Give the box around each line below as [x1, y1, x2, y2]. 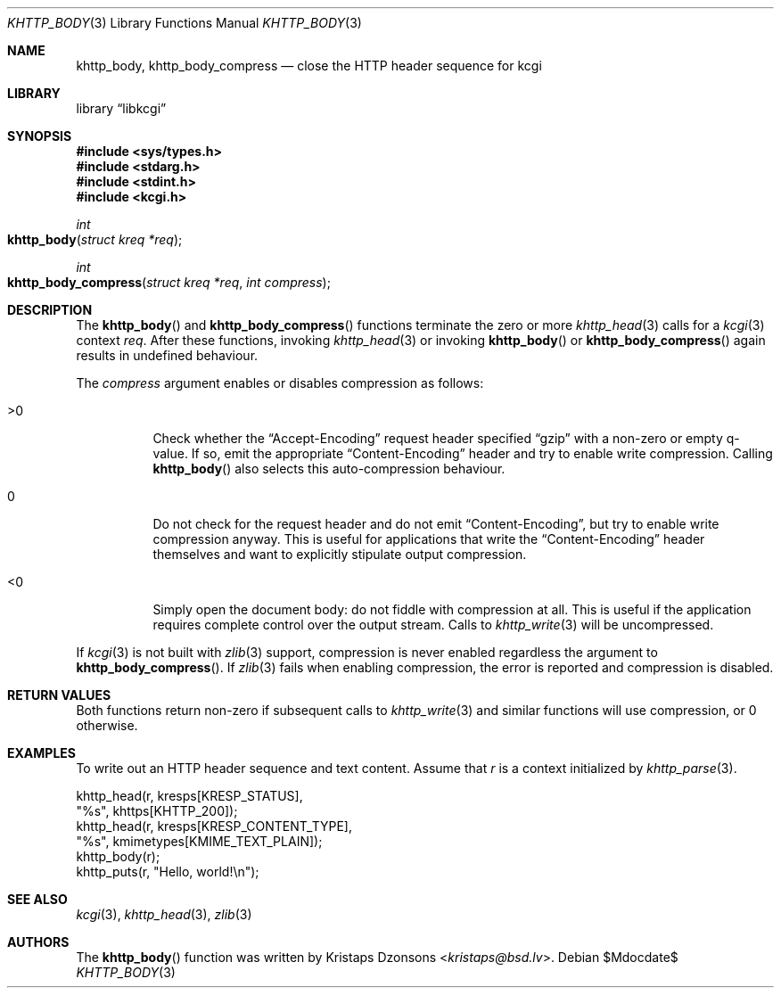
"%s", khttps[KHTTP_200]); [76, 803, 238, 818]
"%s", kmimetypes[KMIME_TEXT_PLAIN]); [76, 834, 323, 849]
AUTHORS [7, 934, 70, 950]
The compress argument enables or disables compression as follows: [76, 375, 484, 391]
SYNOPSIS [7, 128, 72, 144]
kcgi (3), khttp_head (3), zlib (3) [76, 907, 252, 922]
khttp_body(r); [76, 849, 160, 864]
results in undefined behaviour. [76, 348, 259, 363]
